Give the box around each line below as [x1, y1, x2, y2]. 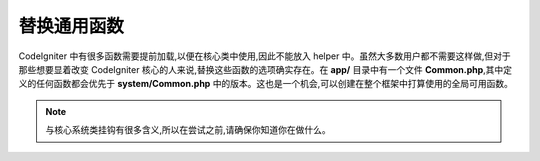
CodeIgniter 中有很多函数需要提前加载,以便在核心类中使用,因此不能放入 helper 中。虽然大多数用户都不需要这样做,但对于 [18, 50, 511, 62]
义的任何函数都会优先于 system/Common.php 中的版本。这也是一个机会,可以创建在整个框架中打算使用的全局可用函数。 [18, 78, 514, 90]
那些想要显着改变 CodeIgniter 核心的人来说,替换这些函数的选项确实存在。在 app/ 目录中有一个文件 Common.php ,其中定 [18, 63, 513, 75]
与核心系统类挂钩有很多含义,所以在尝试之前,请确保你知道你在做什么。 [45, 124, 332, 136]
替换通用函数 [18, 15, 125, 37]
